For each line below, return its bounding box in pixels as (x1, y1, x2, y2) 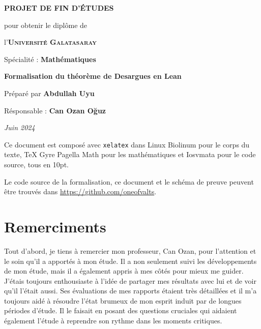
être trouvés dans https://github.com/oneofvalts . (4, 186, 157, 197)
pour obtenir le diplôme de (4, 19, 88, 30)
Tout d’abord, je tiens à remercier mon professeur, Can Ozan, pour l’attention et (4, 245, 256, 256)
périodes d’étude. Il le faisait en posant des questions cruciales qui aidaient (4, 305, 237, 316)
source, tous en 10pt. (4, 159, 69, 169)
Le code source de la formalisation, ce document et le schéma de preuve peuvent (4, 176, 254, 187)
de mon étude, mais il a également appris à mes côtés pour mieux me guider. (4, 265, 244, 276)
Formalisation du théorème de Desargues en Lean (4, 71, 182, 81)
